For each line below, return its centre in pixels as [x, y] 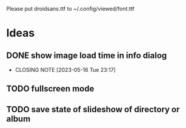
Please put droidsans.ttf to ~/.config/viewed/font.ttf [70, 9]
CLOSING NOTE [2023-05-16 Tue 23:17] [65, 70]
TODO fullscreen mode [50, 89]
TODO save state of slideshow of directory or [93, 109]
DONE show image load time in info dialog [87, 55]
